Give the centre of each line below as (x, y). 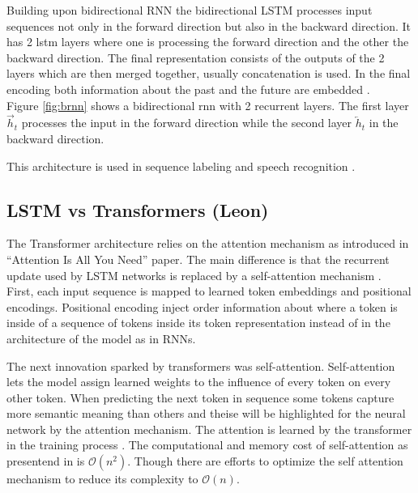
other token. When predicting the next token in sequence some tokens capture (200, 397)
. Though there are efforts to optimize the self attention (265, 461)
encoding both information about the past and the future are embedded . (188, 89)
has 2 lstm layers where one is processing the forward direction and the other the (208, 42)
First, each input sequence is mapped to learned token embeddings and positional (209, 291)
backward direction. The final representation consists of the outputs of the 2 (196, 57)
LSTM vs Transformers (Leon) (138, 209)
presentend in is (46, 461)
